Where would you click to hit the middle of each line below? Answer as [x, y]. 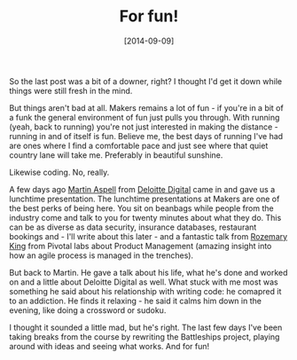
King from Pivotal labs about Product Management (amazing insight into [141, 246]
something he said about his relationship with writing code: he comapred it [145, 291]
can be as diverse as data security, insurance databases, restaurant [133, 227]
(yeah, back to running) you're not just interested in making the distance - [144, 127]
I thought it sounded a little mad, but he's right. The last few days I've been [146, 327]
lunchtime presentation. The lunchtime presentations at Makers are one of [145, 199]
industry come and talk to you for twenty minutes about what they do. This [145, 217]
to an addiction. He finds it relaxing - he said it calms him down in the [135, 301]
